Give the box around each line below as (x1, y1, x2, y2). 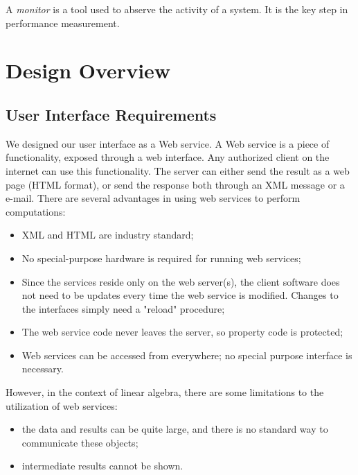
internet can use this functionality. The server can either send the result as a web (6, 163, 350, 178)
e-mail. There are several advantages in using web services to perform (6, 191, 301, 205)
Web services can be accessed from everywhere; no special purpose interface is (21, 347, 352, 362)
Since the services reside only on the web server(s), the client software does (21, 274, 340, 288)
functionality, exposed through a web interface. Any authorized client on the (6, 150, 330, 164)
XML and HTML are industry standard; (21, 227, 194, 242)
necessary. (21, 361, 64, 376)
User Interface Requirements (6, 103, 217, 125)
